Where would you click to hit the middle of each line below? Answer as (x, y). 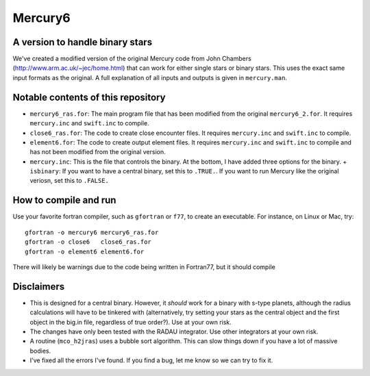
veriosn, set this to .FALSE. (70, 181)
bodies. (40, 351)
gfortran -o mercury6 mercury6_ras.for (92, 232)
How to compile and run (64, 200)
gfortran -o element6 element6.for (85, 251)
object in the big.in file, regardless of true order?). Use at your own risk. (131, 322)
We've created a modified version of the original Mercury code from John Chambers (132, 59)
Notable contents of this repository (89, 97)
